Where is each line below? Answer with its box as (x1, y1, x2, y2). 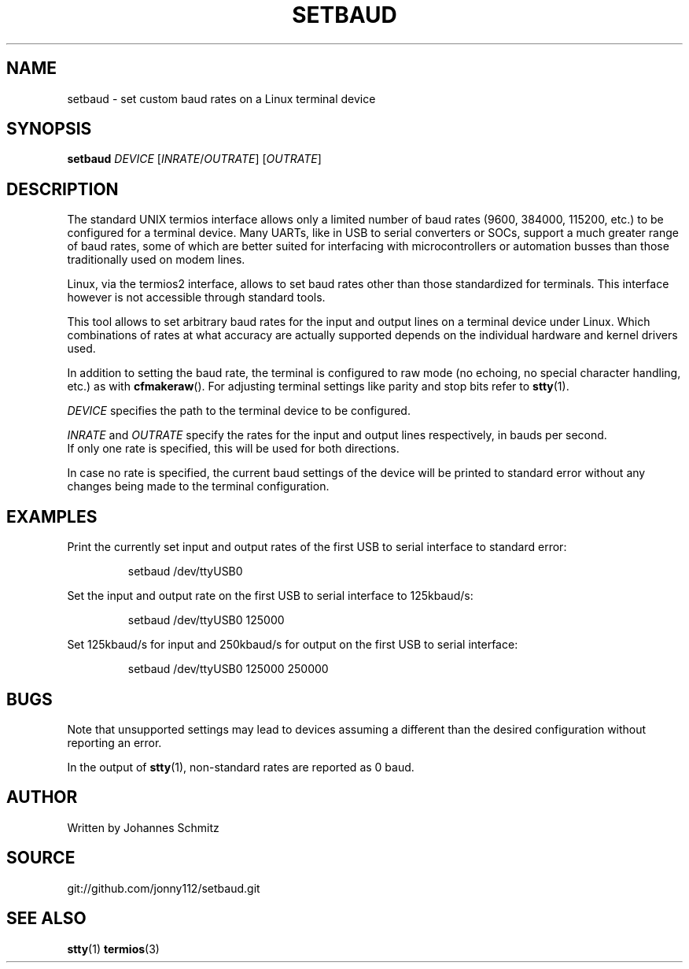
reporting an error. (67, 735, 162, 749)
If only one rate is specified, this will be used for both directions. (67, 442, 400, 456)
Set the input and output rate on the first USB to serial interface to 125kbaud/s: (67, 589, 473, 603)
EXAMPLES (6, 506, 98, 527)
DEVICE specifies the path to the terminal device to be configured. (67, 404, 411, 418)
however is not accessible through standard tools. (67, 290, 326, 305)
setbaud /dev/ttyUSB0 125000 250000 (127, 662, 329, 676)
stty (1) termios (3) (67, 941, 160, 956)
